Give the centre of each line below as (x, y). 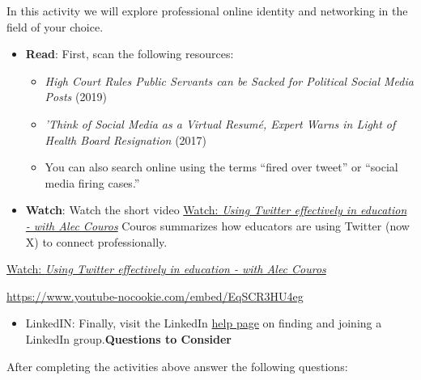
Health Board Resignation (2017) (126, 139)
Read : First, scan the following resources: (130, 54)
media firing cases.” (92, 182)
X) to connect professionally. (96, 241)
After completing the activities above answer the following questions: (177, 366)
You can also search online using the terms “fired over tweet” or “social (221, 167)
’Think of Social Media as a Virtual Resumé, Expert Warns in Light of (220, 123)
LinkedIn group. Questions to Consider (128, 338)
